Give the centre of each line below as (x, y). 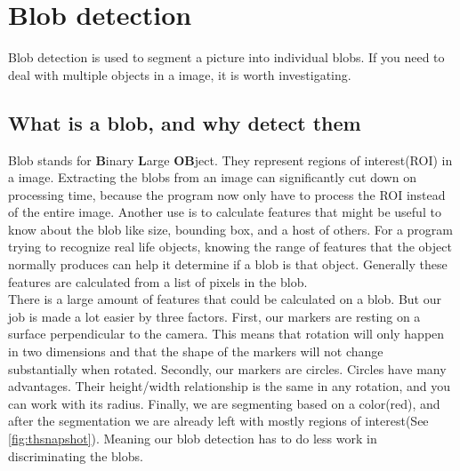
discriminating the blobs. (76, 455)
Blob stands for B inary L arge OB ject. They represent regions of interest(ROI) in (230, 160)
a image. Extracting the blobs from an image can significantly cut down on (212, 177)
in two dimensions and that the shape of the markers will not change (196, 351)
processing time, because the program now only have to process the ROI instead (227, 194)
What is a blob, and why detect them (185, 122)
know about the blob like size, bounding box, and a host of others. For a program (230, 229)
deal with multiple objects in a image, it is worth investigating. (180, 74)
